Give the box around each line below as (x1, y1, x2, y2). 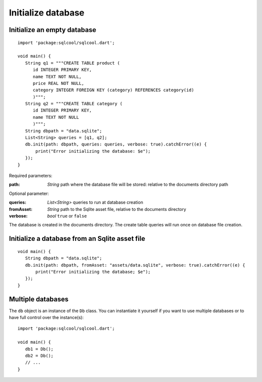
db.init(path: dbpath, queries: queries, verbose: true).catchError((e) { (25, 142, 207, 147)
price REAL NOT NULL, (33, 80, 84, 86)
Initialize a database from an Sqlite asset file (9, 235, 146, 243)
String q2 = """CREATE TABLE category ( (25, 101, 123, 107)
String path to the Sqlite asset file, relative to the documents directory (47, 206, 186, 212)
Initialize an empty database (9, 26, 97, 34)
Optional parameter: (9, 191, 49, 196)
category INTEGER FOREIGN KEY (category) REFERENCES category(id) (33, 87, 194, 93)
